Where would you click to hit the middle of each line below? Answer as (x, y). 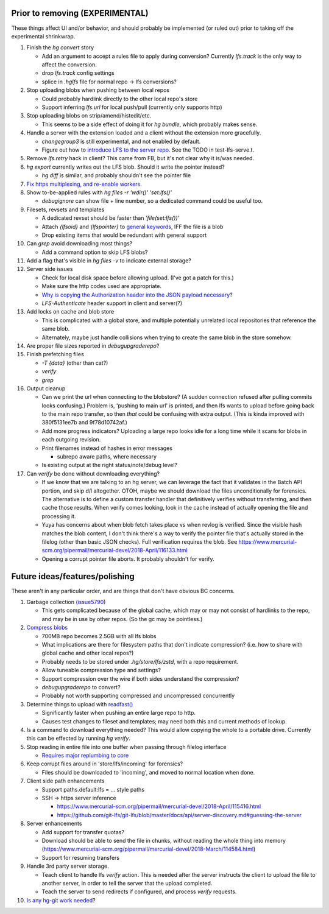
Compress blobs (47, 628)
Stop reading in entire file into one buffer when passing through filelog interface (126, 747)
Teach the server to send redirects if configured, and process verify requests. (139, 891)
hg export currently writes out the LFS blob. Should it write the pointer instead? (126, 167)
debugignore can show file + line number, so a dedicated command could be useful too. (152, 201)
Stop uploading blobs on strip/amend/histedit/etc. (89, 116)
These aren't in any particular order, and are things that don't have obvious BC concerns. (123, 591)
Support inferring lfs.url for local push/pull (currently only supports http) (132, 107)
